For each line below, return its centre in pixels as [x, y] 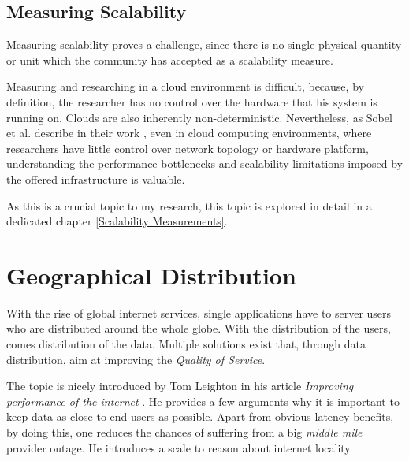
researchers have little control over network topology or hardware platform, [188, 148]
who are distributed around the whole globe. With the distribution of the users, [199, 328]
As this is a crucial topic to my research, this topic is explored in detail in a [189, 205]
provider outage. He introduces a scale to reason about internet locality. [180, 447]
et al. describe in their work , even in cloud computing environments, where [189, 133]
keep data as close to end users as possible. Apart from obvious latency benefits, [200, 416]
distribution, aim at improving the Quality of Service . [136, 359]
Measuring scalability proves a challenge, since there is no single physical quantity [204, 45]
